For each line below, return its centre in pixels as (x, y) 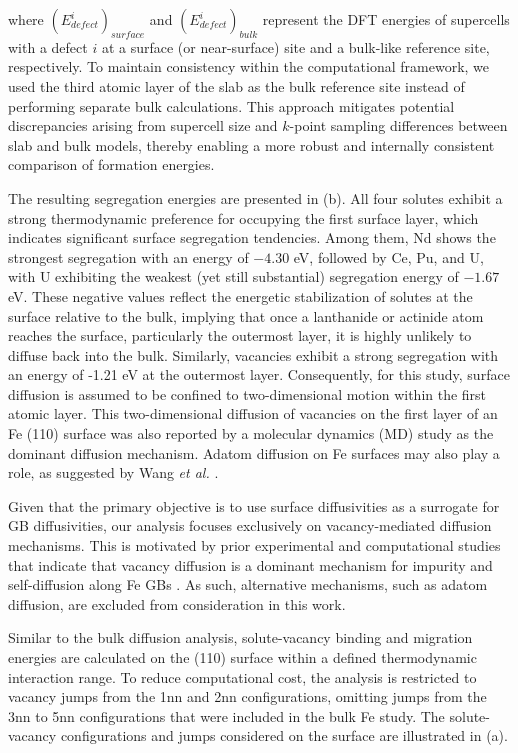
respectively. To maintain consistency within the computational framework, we (249, 66)
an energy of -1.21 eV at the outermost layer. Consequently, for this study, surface (259, 374)
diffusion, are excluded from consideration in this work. (177, 603)
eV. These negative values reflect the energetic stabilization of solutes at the (240, 295)
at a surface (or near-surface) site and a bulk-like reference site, (295, 46)
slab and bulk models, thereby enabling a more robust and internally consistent (251, 144)
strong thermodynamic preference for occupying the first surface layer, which (243, 217)
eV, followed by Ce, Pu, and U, (388, 256)
